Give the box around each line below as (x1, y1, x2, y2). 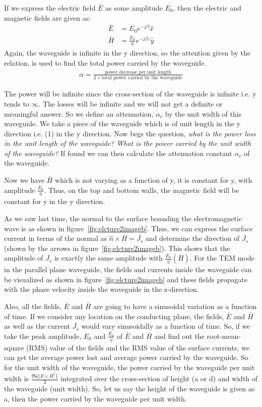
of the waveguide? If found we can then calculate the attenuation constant (4, 147, 232, 158)
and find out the (154, 330, 205, 341)
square (4, 342, 24, 352)
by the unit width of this (165, 108, 242, 119)
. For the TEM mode (189, 252, 254, 263)
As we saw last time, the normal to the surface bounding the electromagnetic (4, 213, 242, 224)
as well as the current (4, 321, 70, 331)
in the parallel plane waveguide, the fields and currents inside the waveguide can (4, 264, 252, 275)
